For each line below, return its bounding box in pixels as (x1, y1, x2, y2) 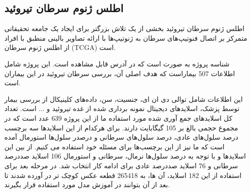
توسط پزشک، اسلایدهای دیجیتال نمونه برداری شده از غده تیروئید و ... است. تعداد (4, 103, 240, 113)
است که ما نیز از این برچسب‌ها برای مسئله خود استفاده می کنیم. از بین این (4, 141, 225, 151)
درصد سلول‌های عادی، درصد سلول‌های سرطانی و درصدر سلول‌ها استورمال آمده (4, 132, 238, 142)
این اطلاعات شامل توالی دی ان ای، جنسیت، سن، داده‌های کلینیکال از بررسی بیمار (4, 94, 243, 104)
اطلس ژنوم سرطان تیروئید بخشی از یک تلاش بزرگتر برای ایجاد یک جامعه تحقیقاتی (4, 23, 245, 33)
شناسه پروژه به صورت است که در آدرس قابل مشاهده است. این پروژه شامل (4, 58, 230, 68)
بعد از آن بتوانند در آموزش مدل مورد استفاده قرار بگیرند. (4, 179, 170, 190)
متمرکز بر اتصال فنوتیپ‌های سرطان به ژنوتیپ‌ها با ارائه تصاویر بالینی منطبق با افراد (4, 32, 248, 43)
